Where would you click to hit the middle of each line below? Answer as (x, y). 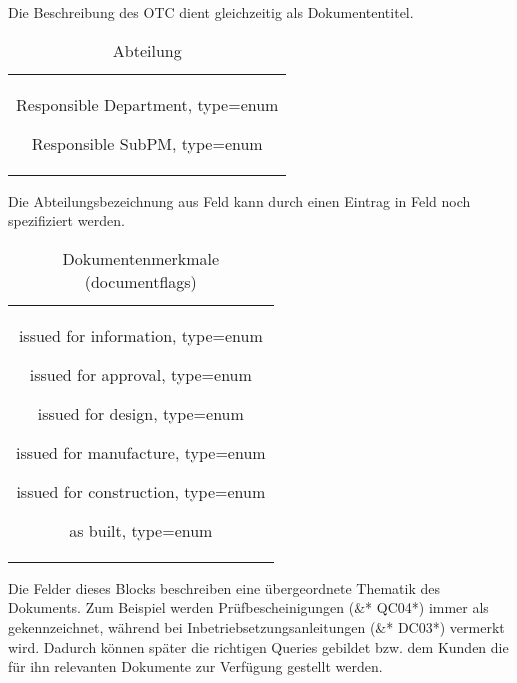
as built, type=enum (141, 530)
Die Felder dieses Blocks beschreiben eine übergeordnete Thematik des (224, 587)
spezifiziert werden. (66, 220)
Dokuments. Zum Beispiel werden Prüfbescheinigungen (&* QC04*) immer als (248, 607)
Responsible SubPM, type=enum (147, 143)
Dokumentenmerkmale (141, 258)
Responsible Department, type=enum (147, 104)
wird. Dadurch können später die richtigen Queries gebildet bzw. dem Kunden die (258, 646)
